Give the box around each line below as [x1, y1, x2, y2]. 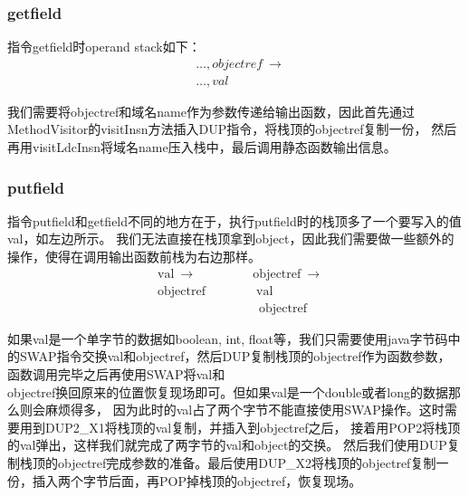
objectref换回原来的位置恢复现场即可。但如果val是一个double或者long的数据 [7, 382, 448, 401]
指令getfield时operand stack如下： [7, 37, 201, 56]
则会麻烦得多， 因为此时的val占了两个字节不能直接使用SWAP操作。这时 [19, 400, 445, 419]
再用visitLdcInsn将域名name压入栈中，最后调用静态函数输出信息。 [7, 138, 397, 157]
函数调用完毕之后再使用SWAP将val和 [7, 364, 225, 383]
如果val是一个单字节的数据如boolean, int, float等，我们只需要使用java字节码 [7, 329, 448, 348]
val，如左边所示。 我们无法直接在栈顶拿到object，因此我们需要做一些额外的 [7, 229, 455, 248]
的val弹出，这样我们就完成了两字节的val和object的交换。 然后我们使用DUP [7, 435, 447, 454]
